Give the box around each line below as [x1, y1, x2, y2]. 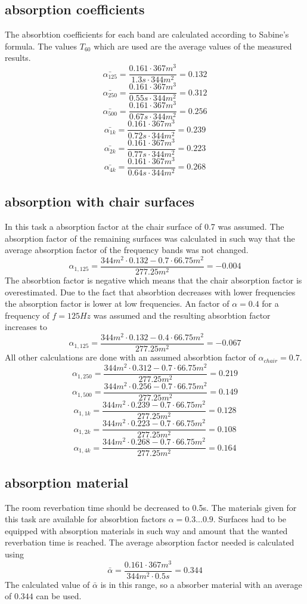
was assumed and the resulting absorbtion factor [93, 309, 271, 321]
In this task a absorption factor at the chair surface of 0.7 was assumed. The [5, 220, 284, 233]
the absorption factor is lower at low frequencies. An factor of [5, 297, 230, 310]
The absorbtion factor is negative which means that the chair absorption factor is [5, 273, 302, 286]
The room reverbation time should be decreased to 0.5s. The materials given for [5, 501, 297, 513]
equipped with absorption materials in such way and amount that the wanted [5, 524, 288, 537]
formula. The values [5, 39, 77, 52]
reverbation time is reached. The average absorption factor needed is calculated [5, 536, 294, 548]
